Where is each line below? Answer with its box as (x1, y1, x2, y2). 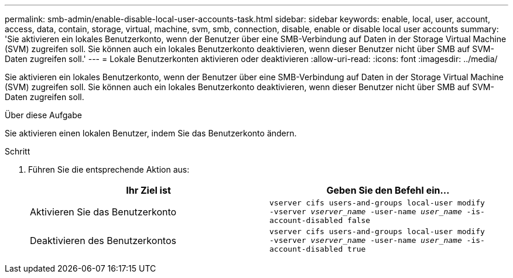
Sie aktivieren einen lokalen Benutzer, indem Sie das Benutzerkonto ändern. (5, 128, 297, 138)
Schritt (5, 146, 30, 156)
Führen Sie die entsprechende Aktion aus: (28, 164, 190, 174)
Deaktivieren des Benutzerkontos (30, 234, 176, 246)
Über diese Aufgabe (5, 110, 82, 120)
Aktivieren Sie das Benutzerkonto (30, 205, 177, 218)
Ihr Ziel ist (126, 184, 171, 196)
